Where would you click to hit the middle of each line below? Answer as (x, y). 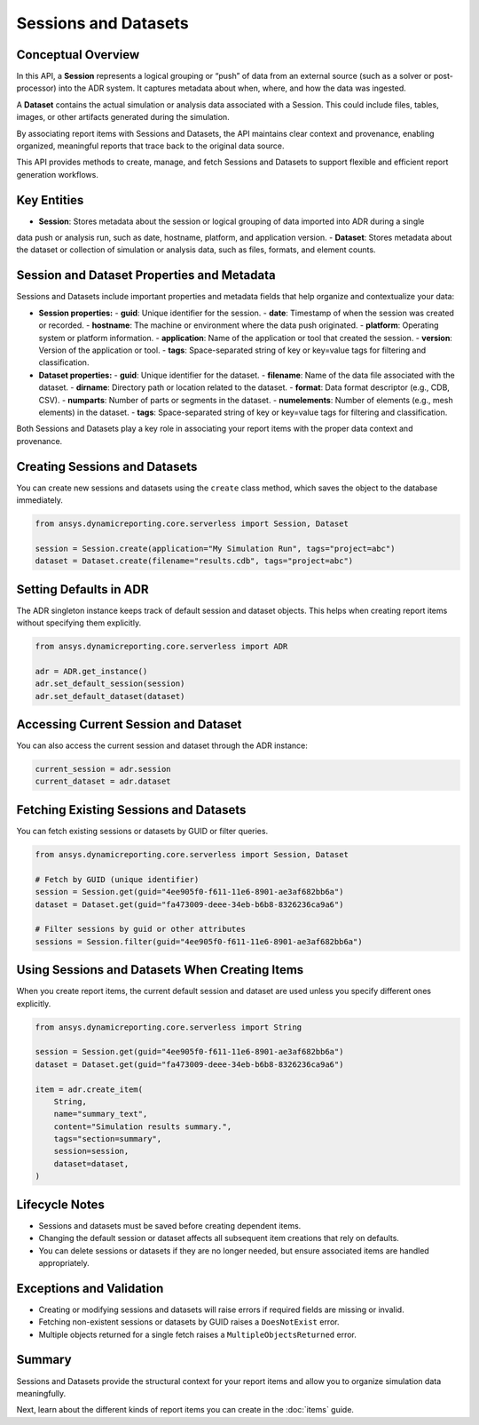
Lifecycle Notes (61, 1204)
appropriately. (64, 1262)
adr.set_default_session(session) (110, 684)
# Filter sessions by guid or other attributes (140, 929)
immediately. (40, 500)
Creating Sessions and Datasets (107, 466)
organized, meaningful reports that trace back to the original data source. (150, 146)
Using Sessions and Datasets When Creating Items (160, 970)
